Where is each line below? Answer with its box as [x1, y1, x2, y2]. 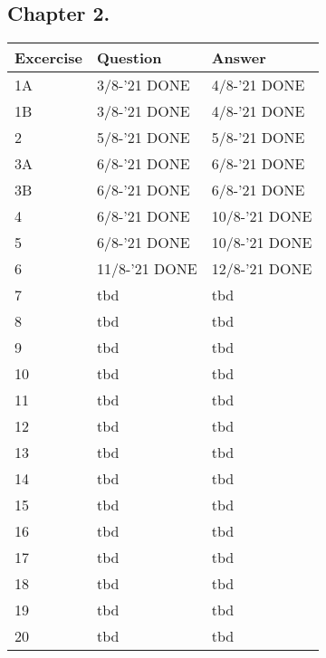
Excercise [14, 47, 82, 69]
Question [96, 47, 162, 69]
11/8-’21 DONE [96, 258, 197, 280]
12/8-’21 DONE [211, 258, 312, 280]
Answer [211, 47, 266, 69]
